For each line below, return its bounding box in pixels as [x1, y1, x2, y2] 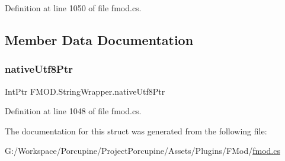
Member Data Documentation [5, 30, 194, 49]
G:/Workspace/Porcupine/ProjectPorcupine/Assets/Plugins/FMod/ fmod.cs [5, 144, 280, 157]
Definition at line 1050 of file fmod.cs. [5, 2, 142, 14]
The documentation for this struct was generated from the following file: [5, 124, 267, 137]
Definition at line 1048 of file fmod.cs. [5, 105, 142, 117]
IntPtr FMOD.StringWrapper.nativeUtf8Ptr [5, 85, 165, 97]
